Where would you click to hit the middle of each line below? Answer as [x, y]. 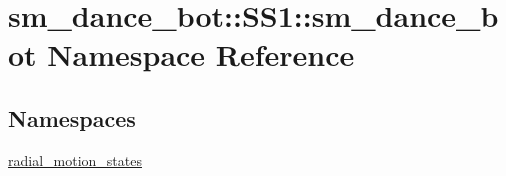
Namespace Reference [201, 54]
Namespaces [72, 117]
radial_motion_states [75, 159]
